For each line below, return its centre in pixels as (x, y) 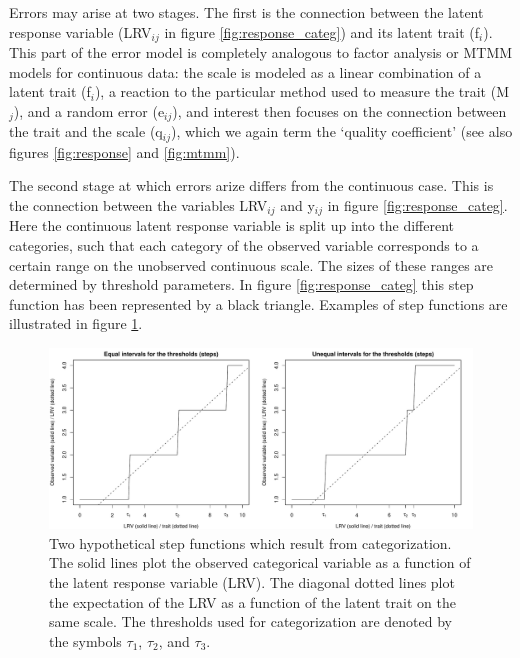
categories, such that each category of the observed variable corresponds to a (244, 244)
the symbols (85, 640)
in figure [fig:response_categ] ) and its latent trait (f (322, 31)
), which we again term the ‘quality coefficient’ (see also (341, 131)
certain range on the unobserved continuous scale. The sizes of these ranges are (251, 264)
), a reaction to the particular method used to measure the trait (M (302, 91)
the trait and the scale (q (86, 131)
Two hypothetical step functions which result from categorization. (250, 542)
